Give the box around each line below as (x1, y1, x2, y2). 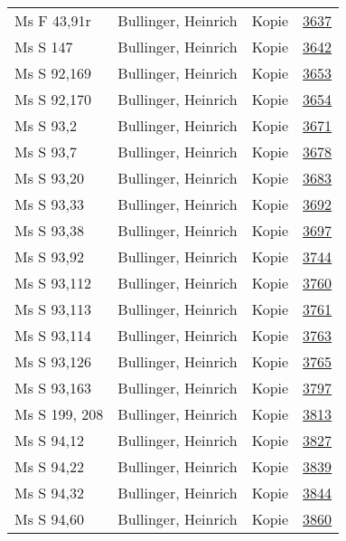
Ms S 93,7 (14, 141, 77, 162)
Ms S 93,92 (14, 246, 84, 267)
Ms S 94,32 (14, 482, 84, 503)
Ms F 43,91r (14, 10, 91, 31)
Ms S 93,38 (14, 220, 84, 241)
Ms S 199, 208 (14, 403, 104, 424)
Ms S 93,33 (14, 194, 84, 214)
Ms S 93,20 (14, 167, 84, 188)
